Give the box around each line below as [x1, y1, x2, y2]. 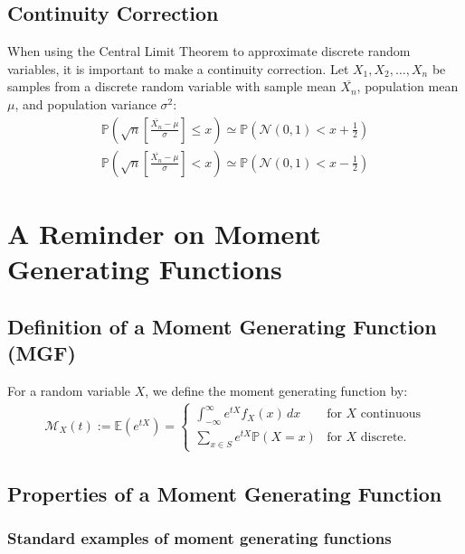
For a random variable [7, 380, 131, 399]
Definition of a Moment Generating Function [7, 312, 437, 340]
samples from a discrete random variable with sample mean [7, 77, 337, 96]
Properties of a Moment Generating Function [7, 479, 442, 507]
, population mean [356, 77, 459, 96]
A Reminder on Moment [7, 214, 321, 251]
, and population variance [14, 94, 157, 113]
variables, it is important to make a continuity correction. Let [7, 59, 349, 78]
